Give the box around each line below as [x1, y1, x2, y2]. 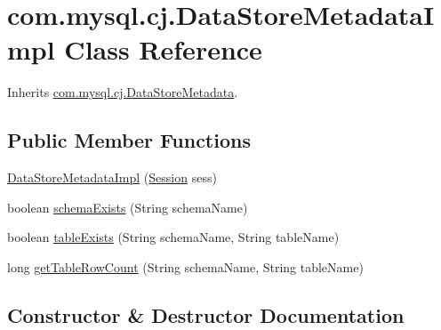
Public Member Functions [7, 126, 251, 154]
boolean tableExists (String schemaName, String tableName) [7, 228, 340, 246]
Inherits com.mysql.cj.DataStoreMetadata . [7, 83, 238, 101]
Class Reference [64, 31, 262, 68]
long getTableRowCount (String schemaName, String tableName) [7, 257, 364, 276]
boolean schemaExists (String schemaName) [7, 197, 248, 216]
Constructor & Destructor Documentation [7, 301, 405, 328]
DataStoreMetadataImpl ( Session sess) [7, 168, 217, 187]
